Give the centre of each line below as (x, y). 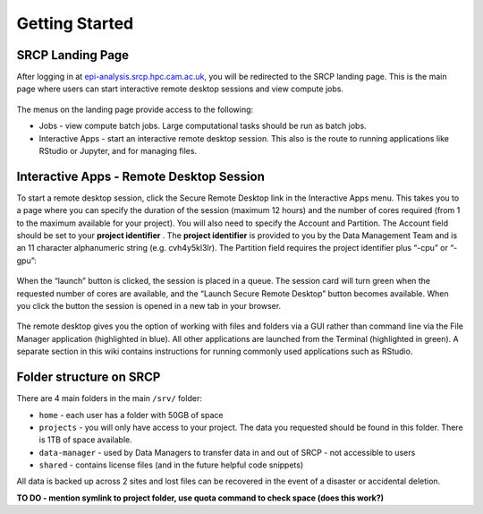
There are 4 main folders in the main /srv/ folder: (110, 398)
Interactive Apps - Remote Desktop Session (141, 176)
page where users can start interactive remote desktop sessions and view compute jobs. (180, 89)
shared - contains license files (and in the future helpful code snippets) (171, 465)
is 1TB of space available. (86, 440)
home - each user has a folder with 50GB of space (131, 415)
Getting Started (75, 23)
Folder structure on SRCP (89, 377)
